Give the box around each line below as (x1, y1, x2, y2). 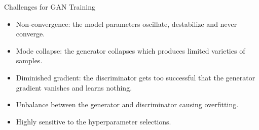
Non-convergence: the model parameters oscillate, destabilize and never (16, 18, 237, 29)
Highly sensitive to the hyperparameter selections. (16, 116, 171, 126)
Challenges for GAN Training (4, 2, 95, 12)
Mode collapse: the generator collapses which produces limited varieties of (16, 45, 245, 56)
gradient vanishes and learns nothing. (16, 82, 132, 93)
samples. (16, 55, 43, 66)
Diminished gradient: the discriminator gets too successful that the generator (16, 72, 255, 82)
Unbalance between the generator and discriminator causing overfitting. (16, 99, 239, 110)
